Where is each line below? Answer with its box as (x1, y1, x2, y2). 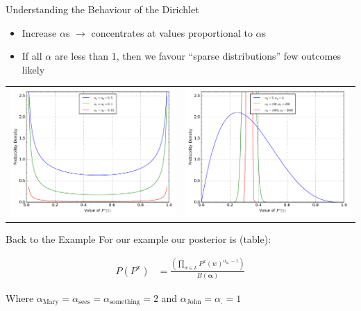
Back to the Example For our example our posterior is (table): (6, 231, 271, 246)
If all (22, 49, 42, 63)
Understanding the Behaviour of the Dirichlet (6, 2, 199, 16)
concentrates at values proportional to (91, 25, 253, 40)
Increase (22, 25, 57, 40)
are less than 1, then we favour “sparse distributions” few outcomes (54, 49, 341, 63)
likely (22, 62, 45, 76)
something (109, 299, 140, 306)
